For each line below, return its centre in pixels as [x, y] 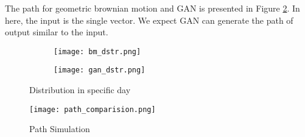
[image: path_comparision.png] [93, 109]
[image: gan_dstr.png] [100, 70]
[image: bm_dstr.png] [97, 51]
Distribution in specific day [80, 90]
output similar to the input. [57, 32]
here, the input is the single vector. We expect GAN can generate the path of [149, 20]
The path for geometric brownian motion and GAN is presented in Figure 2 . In [152, 8]
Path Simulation [60, 129]
